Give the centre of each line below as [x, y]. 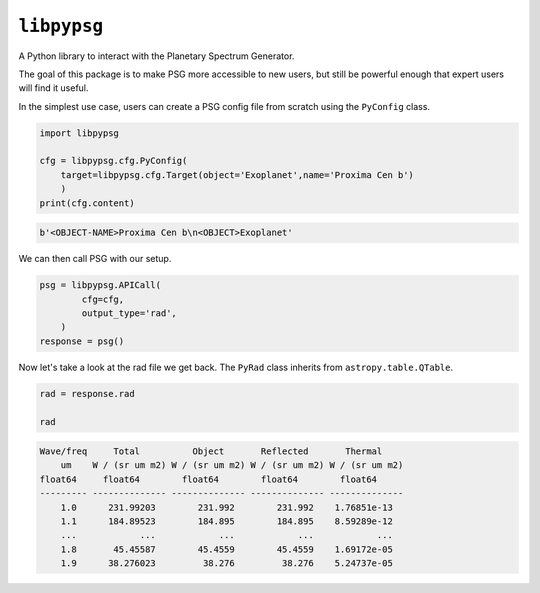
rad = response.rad [87, 393]
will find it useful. [53, 88]
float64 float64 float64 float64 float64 [208, 479]
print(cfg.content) [87, 203]
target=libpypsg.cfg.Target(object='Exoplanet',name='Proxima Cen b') [237, 174]
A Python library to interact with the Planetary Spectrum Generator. [156, 56]
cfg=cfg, [103, 299]
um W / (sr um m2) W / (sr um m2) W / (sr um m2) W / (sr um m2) [232, 465]
